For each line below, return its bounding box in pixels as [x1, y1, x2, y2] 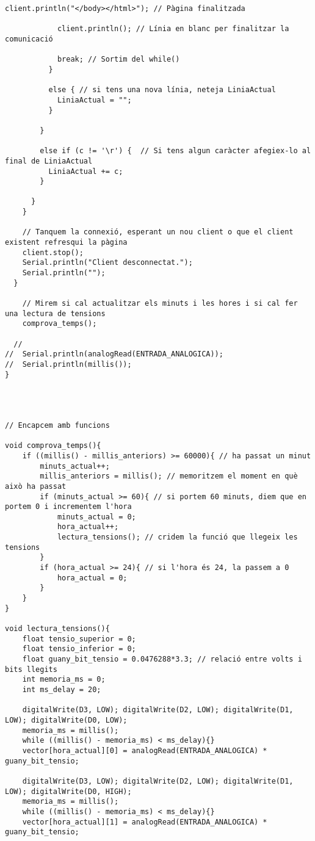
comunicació [5, 34, 53, 43]
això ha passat [5, 482, 67, 491]
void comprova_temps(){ [5, 441, 101, 450]
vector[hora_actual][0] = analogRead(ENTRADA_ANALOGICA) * [22, 746, 267, 755]
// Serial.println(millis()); [5, 359, 132, 369]
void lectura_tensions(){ [5, 624, 110, 633]
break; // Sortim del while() [57, 55, 180, 64]
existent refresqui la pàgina [5, 238, 128, 247]
